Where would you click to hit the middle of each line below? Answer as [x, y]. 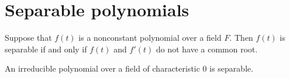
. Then [241, 38]
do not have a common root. [207, 49]
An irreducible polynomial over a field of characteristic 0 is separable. [129, 68]
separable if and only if [46, 49]
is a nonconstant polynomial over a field [150, 38]
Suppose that [28, 38]
